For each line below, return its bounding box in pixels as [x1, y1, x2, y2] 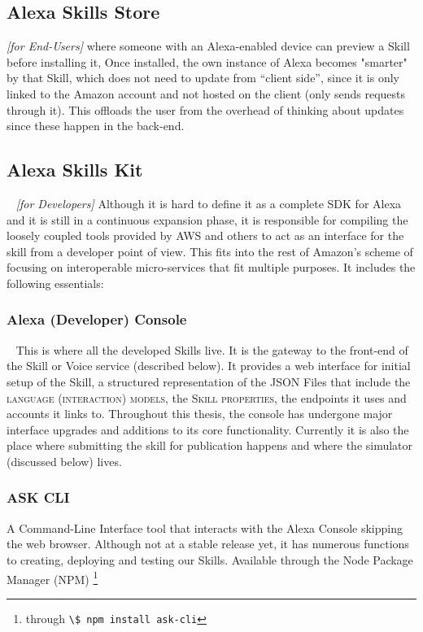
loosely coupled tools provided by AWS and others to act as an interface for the [7, 227, 404, 244]
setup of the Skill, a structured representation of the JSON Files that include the [7, 373, 411, 390]
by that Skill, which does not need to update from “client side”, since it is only [7, 69, 399, 86]
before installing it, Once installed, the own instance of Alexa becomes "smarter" [7, 53, 408, 70]
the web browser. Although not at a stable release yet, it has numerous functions [7, 535, 409, 552]
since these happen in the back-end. [7, 117, 185, 134]
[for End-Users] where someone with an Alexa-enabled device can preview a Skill [7, 37, 410, 54]
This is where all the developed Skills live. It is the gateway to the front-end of [15, 341, 408, 358]
